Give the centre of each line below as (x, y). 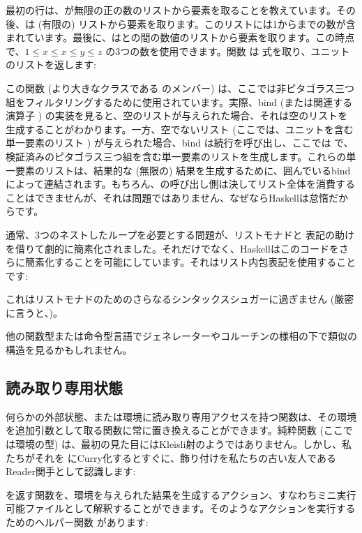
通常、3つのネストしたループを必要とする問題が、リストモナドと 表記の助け (180, 234)
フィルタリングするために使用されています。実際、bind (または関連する (189, 102)
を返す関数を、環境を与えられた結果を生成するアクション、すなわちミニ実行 (181, 494)
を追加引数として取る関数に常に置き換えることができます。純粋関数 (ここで (179, 430)
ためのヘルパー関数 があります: (77, 522)
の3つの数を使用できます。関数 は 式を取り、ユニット (228, 51)
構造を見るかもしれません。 (69, 350)
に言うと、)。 (34, 312)
